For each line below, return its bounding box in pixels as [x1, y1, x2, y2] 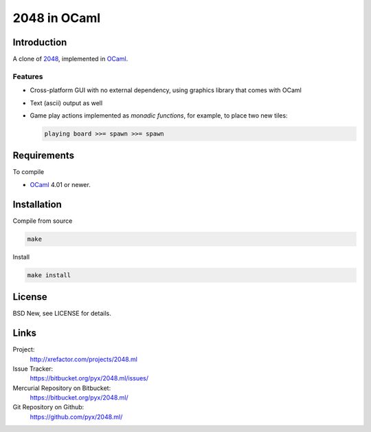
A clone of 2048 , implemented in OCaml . [12, 55, 128, 63]
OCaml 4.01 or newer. [30, 180, 91, 188]
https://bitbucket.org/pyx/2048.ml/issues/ [30, 374, 149, 382]
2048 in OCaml [12, 10, 101, 25]
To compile [12, 168, 45, 176]
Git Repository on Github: [12, 403, 85, 411]
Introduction [12, 36, 67, 48]
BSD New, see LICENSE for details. [12, 310, 111, 318]
